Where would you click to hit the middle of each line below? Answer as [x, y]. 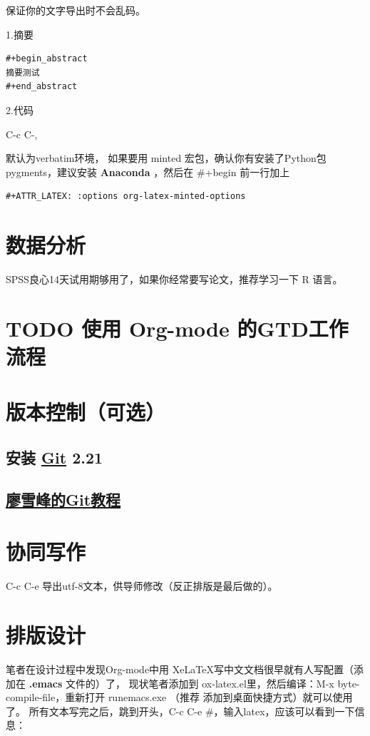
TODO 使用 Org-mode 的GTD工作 [177, 328]
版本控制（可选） [86, 412]
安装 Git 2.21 [55, 457]
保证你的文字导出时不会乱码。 [76, 10]
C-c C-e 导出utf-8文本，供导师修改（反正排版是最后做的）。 [142, 586]
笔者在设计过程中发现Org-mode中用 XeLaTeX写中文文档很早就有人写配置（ [180, 669]
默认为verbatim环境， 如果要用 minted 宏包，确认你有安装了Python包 [166, 158]
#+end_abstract [42, 87]
